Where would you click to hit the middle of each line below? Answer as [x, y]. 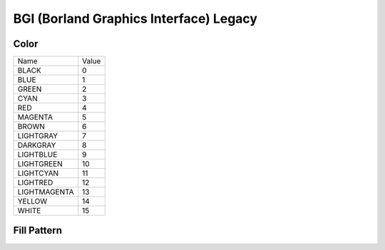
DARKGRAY [37, 145]
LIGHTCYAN [38, 173]
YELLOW [32, 202]
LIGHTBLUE [37, 155]
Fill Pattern [38, 230]
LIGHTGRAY [38, 136]
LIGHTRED [35, 183]
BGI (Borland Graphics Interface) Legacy [135, 19]
